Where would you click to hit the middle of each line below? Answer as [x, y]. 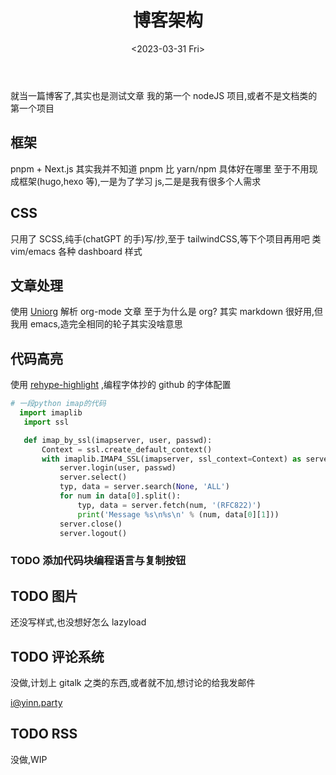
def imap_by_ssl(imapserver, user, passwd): [118, 440]
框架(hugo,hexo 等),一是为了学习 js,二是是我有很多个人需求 [140, 181]
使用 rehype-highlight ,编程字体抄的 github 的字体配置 [121, 385]
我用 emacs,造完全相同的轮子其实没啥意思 [96, 324]
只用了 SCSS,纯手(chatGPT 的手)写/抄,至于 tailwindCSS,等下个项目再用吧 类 [166, 238]
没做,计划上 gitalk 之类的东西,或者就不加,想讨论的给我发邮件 [133, 682]
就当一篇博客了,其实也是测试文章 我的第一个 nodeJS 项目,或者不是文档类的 [164, 95]
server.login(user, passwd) [118, 468]
